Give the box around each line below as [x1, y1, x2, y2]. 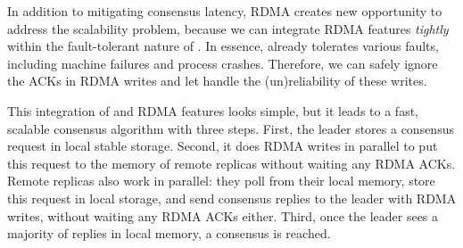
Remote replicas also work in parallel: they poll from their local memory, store [7, 171, 435, 190]
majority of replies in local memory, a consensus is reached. [7, 224, 331, 243]
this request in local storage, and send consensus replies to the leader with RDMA [7, 188, 457, 207]
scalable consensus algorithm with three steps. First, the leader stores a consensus [7, 119, 454, 137]
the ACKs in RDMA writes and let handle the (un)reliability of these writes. [7, 71, 427, 90]
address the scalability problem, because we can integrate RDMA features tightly [7, 19, 449, 37]
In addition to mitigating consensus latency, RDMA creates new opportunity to [7, 2, 442, 20]
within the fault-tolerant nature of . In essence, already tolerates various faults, [7, 37, 439, 55]
